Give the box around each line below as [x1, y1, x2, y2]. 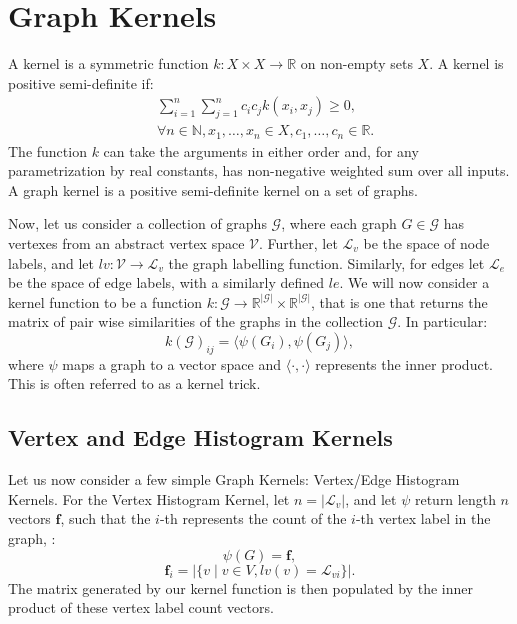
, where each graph [281, 213, 397, 234]
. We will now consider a [339, 272, 490, 293]
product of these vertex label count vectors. [8, 597, 274, 618]
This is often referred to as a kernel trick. [8, 373, 261, 394]
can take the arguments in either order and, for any [103, 140, 419, 161]
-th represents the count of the [159, 508, 347, 529]
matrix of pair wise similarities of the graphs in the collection [8, 311, 383, 332]
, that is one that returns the [311, 291, 488, 312]
